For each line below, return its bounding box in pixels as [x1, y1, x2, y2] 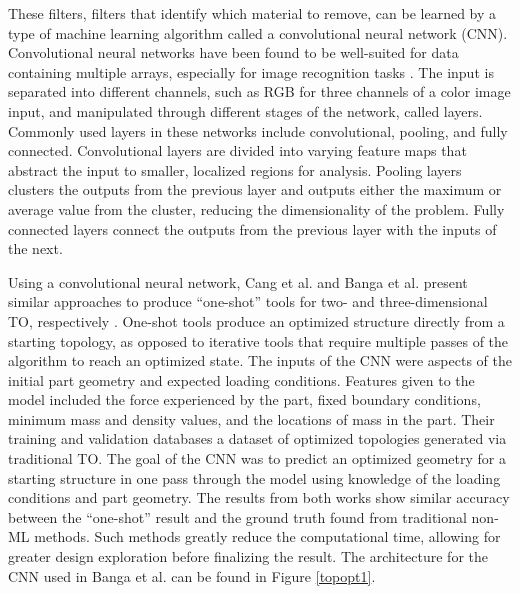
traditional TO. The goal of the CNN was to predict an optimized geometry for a [8, 448, 506, 469]
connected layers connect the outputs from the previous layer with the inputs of [8, 218, 497, 239]
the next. [8, 238, 63, 259]
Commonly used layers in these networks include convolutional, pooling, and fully [8, 120, 508, 141]
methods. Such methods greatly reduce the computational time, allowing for [34, 526, 501, 547]
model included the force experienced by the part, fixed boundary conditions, [8, 389, 481, 410]
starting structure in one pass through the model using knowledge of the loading [8, 467, 501, 488]
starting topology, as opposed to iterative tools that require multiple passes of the [8, 330, 509, 351]
